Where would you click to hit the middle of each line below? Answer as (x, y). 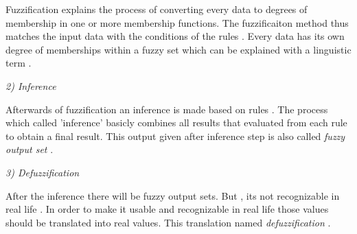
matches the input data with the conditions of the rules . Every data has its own (175, 36)
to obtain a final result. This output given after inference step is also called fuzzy (175, 136)
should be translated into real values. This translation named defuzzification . (168, 222)
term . (19, 63)
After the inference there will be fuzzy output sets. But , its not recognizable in (173, 195)
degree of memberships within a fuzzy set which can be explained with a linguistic (178, 49)
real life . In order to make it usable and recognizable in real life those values (167, 209)
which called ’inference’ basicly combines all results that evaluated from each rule (176, 122)
